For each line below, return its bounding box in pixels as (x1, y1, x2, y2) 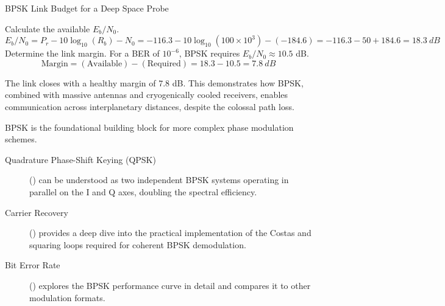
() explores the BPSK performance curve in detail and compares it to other (29, 279, 311, 291)
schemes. (5, 133, 37, 145)
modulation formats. (29, 291, 105, 304)
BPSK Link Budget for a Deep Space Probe (5, 2, 169, 14)
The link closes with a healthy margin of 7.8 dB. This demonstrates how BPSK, (5, 76, 304, 89)
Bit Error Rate (5, 259, 60, 271)
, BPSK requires (179, 47, 240, 60)
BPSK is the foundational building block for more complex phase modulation (5, 120, 294, 133)
